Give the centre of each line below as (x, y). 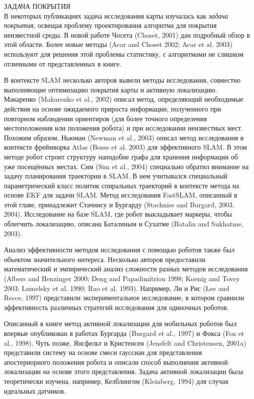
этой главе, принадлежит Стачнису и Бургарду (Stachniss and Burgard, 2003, (119, 204)
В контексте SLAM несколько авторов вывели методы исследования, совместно (122, 80)
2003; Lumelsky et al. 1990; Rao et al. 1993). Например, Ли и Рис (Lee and (117, 288)
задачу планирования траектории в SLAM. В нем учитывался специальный (116, 176)
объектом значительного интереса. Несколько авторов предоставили (105, 259)
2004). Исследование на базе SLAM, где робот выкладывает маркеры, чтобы (118, 214)
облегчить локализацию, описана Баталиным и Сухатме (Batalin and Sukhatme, (124, 224)
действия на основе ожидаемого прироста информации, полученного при (113, 108)
